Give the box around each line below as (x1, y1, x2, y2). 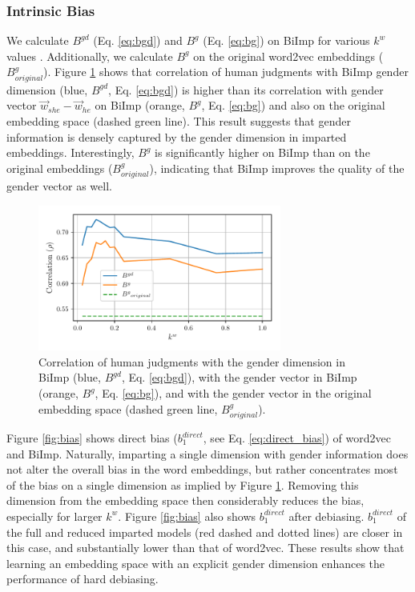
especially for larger (6, 507, 103, 524)
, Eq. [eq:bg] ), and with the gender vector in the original (95, 385, 372, 401)
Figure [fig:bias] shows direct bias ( (6, 430, 178, 446)
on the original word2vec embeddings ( (193, 47, 384, 64)
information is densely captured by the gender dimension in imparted (6, 128, 347, 145)
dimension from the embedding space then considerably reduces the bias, (6, 492, 365, 509)
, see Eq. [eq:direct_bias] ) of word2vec (203, 430, 391, 446)
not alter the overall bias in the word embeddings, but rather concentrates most (6, 461, 398, 478)
